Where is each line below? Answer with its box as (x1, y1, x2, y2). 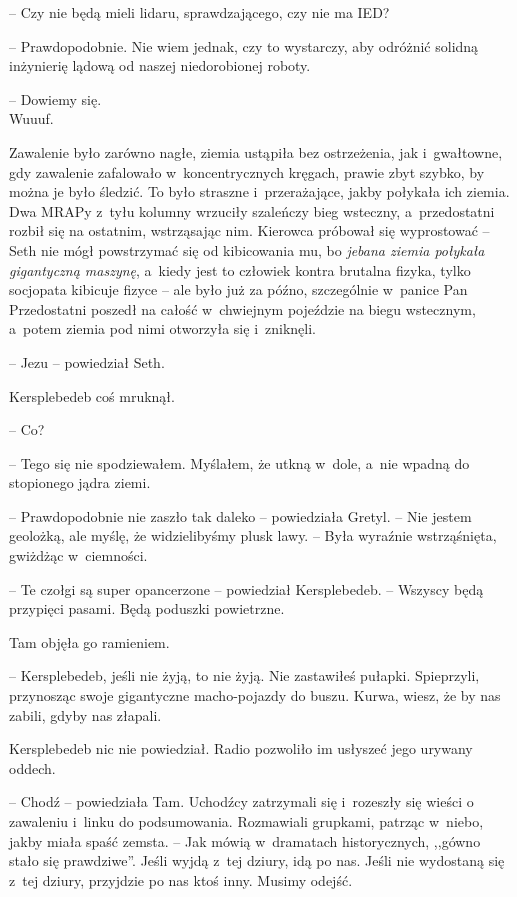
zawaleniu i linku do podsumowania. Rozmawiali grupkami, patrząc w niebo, (9, 811, 484, 831)
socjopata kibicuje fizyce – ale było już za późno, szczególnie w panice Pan (9, 279, 468, 300)
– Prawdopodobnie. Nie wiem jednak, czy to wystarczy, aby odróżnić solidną (9, 35, 479, 56)
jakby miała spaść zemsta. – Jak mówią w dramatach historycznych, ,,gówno (9, 830, 481, 851)
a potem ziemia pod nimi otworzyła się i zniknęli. (9, 318, 316, 339)
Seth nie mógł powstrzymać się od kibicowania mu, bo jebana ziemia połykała (9, 239, 485, 260)
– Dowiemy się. (9, 88, 102, 109)
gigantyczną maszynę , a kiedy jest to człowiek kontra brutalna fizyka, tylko (9, 259, 471, 280)
